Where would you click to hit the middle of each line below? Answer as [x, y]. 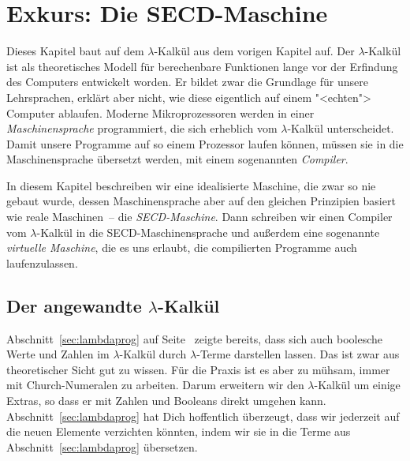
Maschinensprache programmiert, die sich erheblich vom [142, 128]
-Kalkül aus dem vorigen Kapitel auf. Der [254, 51]
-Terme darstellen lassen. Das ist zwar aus [298, 354]
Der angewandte [74, 305]
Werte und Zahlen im [58, 354]
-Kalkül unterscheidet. [341, 128]
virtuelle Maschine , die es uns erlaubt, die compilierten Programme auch [182, 247]
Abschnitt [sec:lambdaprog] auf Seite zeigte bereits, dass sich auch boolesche [195, 338]
